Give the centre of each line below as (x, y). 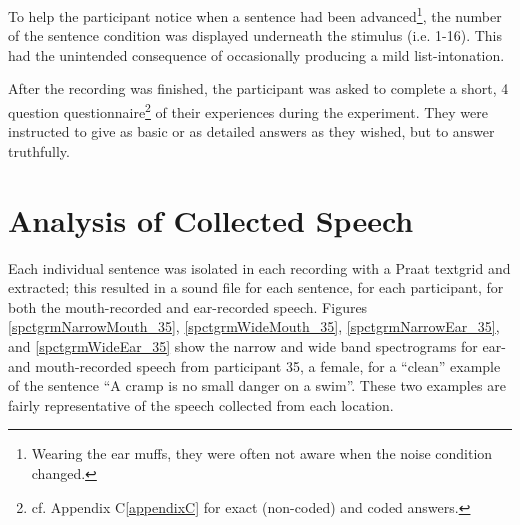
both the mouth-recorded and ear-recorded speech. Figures (188, 306)
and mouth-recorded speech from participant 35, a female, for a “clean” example (254, 365)
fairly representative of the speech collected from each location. (201, 404)
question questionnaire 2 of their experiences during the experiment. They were (248, 110)
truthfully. (39, 150)
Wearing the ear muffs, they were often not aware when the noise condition (262, 453)
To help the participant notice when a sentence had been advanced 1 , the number (255, 14)
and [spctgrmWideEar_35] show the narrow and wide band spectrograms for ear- (257, 345)
